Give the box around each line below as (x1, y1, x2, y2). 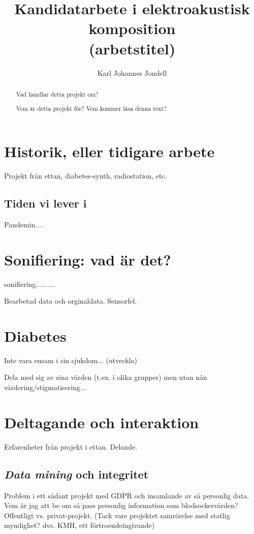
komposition (88, 18, 176, 39)
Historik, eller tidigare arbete (4, 141, 215, 162)
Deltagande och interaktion (4, 411, 199, 432)
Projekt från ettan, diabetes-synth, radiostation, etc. (4, 170, 167, 181)
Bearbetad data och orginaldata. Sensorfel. (4, 295, 137, 306)
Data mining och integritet (4, 466, 149, 482)
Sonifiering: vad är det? (4, 249, 171, 270)
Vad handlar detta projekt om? (16, 90, 99, 98)
